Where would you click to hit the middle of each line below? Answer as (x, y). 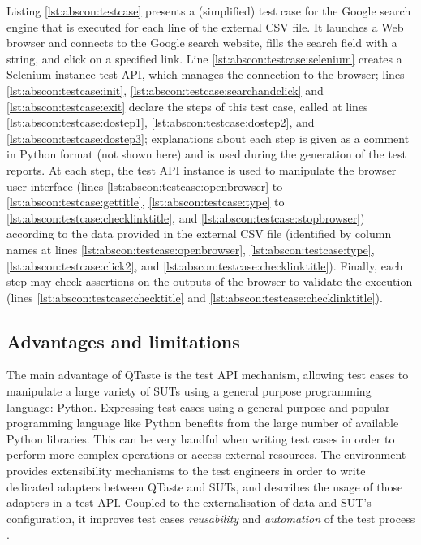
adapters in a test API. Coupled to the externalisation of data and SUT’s (189, 502)
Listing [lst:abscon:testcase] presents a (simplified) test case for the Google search (209, 11)
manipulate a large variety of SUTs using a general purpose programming (189, 391)
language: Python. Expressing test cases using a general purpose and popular (198, 407)
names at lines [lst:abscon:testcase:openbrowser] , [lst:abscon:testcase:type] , (191, 249)
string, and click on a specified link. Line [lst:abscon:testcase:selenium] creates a (204, 58)
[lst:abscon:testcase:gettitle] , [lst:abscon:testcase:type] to (146, 202)
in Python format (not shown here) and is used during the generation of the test (207, 154)
